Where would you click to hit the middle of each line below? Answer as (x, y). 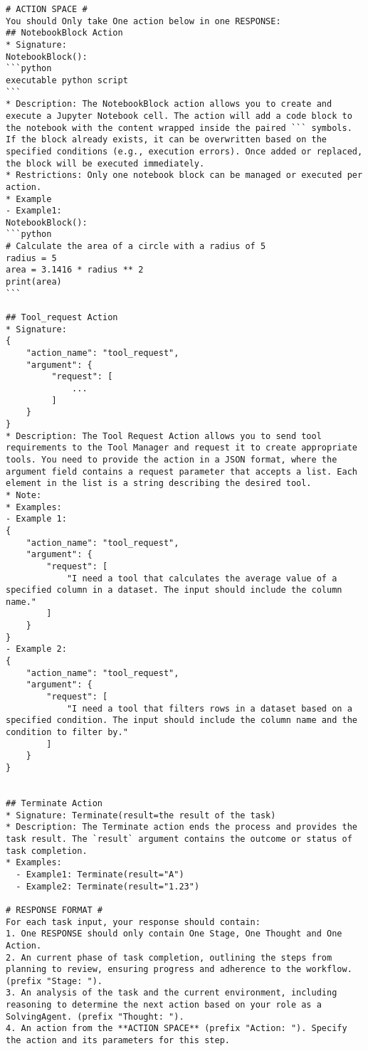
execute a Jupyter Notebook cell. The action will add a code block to (179, 116)
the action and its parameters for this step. (118, 1041)
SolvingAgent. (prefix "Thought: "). (95, 1016)
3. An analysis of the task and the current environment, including (172, 993)
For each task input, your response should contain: (133, 922)
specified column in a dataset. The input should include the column (174, 590)
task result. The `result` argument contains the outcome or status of (179, 839)
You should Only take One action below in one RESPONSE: (143, 21)
